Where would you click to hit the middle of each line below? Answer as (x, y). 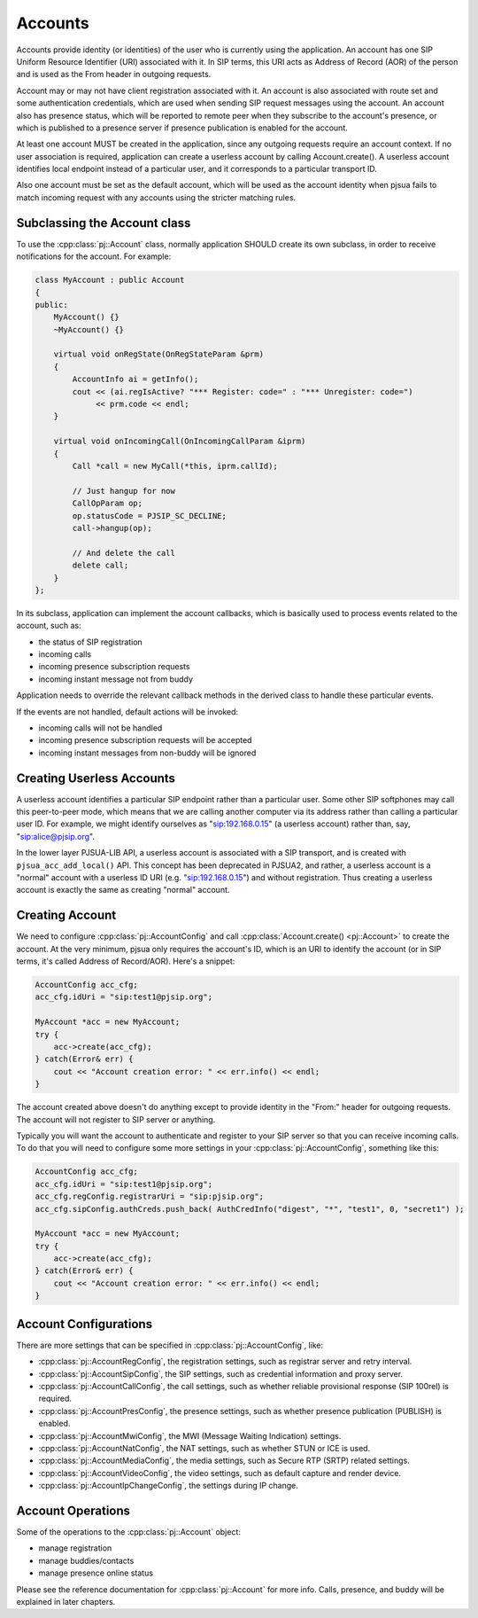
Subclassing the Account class (104, 223)
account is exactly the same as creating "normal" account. (123, 890)
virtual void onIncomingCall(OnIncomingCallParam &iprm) (180, 442)
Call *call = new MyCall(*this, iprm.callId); (175, 466)
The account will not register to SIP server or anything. (116, 1119)
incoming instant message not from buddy (116, 679)
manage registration (75, 1548)
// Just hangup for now (124, 491)
